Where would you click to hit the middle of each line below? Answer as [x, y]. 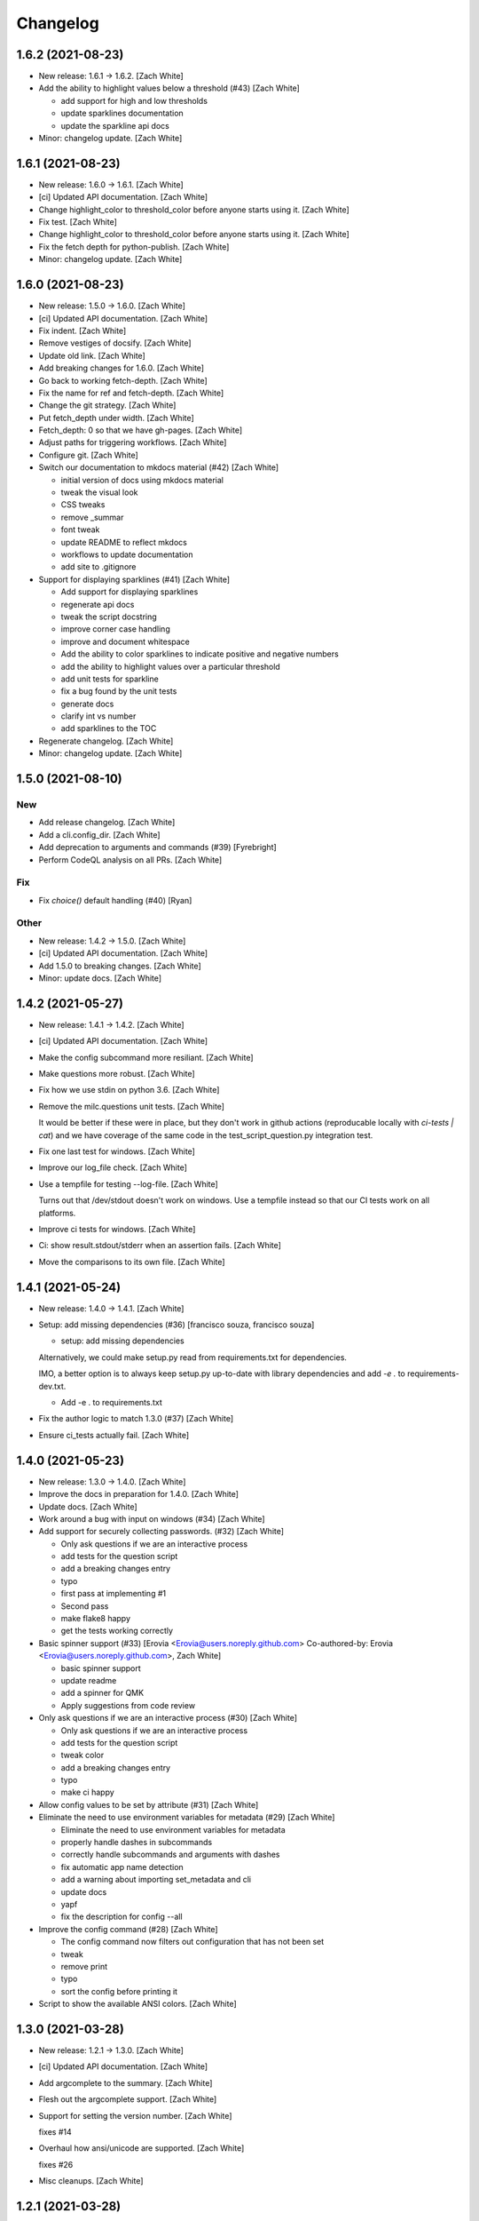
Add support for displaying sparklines [130, 592]
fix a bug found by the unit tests [119, 691]
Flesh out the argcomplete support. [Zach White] [128, 2099]
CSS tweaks [83, 505]
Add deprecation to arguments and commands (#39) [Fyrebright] [157, 848]
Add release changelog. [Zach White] [107, 823]
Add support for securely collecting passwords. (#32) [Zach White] [161, 1532]
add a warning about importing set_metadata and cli [156, 1880]
